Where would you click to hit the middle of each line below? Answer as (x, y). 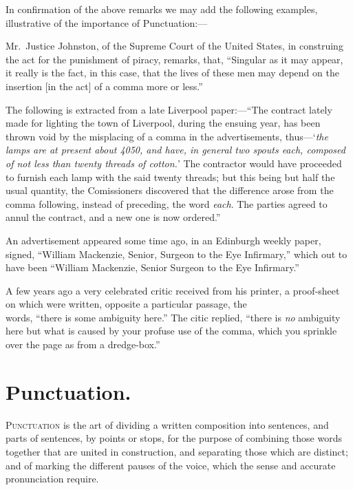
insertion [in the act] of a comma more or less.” (104, 86)
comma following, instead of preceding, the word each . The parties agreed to (167, 203)
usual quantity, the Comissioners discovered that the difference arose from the (170, 190)
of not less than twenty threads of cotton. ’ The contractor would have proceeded (174, 163)
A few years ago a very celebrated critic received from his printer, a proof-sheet (173, 290)
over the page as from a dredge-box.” (83, 344)
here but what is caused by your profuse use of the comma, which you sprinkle (171, 331)
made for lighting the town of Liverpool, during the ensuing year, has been (163, 123)
